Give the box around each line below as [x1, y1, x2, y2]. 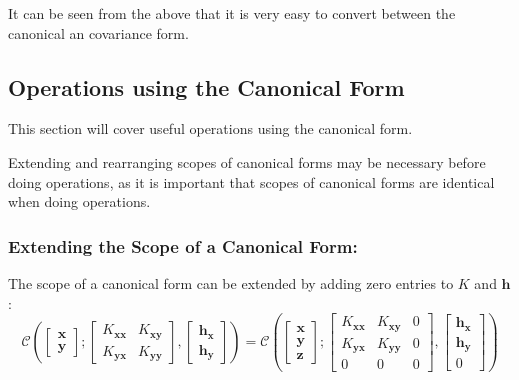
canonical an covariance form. [8, 22, 189, 43]
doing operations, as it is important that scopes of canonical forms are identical [8, 171, 495, 192]
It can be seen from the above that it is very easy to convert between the [8, 3, 456, 23]
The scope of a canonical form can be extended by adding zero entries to [8, 272, 454, 293]
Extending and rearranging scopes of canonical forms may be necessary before [8, 151, 486, 172]
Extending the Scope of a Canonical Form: [8, 233, 358, 258]
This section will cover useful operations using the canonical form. [8, 118, 413, 139]
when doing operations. [8, 191, 151, 212]
